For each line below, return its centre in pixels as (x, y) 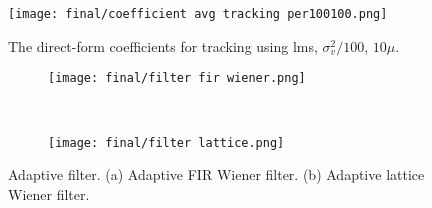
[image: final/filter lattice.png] (166, 142)
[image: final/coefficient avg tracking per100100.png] (198, 14)
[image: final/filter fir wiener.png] (177, 78)
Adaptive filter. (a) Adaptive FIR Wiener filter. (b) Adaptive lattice (216, 174)
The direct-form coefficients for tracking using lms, (163, 45)
